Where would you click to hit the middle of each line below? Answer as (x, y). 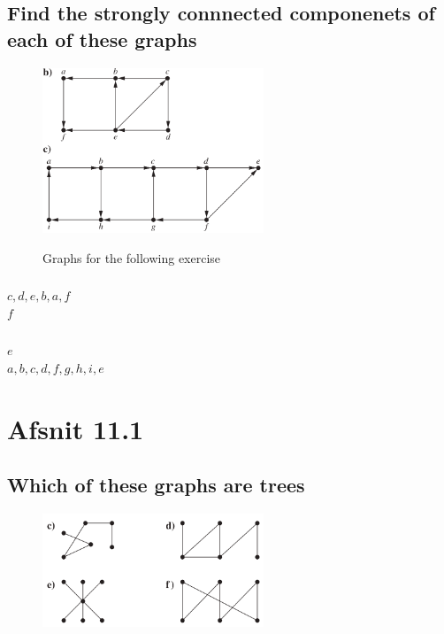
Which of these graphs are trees (156, 485)
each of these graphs (102, 39)
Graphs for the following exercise (132, 257)
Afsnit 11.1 (76, 428)
